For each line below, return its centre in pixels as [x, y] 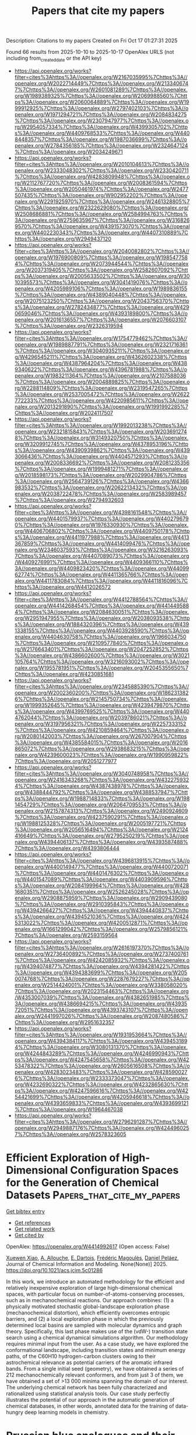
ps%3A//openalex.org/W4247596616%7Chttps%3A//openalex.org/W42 [101, 1090]
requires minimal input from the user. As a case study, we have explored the [97, 1344]
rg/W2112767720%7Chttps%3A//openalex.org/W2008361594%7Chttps [101, 183]
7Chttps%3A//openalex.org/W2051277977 [66, 761]
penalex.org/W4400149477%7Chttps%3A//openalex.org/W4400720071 [101, 867]
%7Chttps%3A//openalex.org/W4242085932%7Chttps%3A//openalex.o [102, 960]
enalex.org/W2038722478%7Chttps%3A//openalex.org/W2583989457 [100, 493]
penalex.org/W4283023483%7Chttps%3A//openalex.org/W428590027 [101, 1072]
